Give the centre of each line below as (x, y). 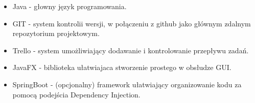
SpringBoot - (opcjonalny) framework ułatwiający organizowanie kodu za (127, 84)
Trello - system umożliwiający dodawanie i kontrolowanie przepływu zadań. (131, 50)
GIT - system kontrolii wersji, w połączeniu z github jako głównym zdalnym (132, 23)
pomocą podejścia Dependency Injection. (76, 94)
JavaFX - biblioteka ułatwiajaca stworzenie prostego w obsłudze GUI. (122, 67)
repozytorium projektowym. (56, 33)
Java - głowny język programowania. (69, 6)
